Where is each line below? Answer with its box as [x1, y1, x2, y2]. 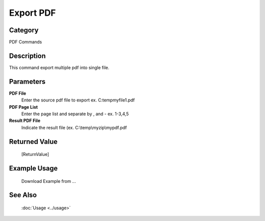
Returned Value [9, 137, 58, 146]
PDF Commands [9, 39, 42, 45]
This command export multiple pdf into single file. [9, 64, 110, 71]
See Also [9, 191, 37, 199]
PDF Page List [9, 104, 38, 110]
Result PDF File [9, 118, 41, 123]
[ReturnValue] [21, 151, 49, 157]
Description [9, 51, 46, 60]
